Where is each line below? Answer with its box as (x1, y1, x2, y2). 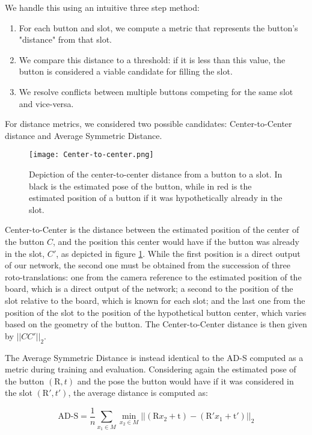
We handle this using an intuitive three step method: (5, 1, 200, 13)
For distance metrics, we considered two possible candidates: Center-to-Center (5, 117, 292, 130)
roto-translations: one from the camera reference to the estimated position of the (5, 270, 302, 283)
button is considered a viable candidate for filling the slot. (19, 65, 233, 78)
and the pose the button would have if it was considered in (77, 374, 294, 387)
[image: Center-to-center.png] (29, 150, 154, 159)
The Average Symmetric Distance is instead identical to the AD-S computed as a (5, 351, 304, 363)
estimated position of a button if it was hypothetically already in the (29, 191, 283, 204)
